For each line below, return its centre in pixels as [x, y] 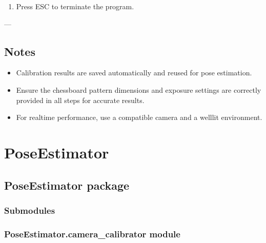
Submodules [30, 210]
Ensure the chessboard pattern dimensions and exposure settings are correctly [139, 89]
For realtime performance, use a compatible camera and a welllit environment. [139, 117]
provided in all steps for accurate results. [80, 100]
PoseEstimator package [67, 185]
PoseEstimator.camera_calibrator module [92, 234]
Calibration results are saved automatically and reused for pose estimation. [134, 73]
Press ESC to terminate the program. [75, 6]
